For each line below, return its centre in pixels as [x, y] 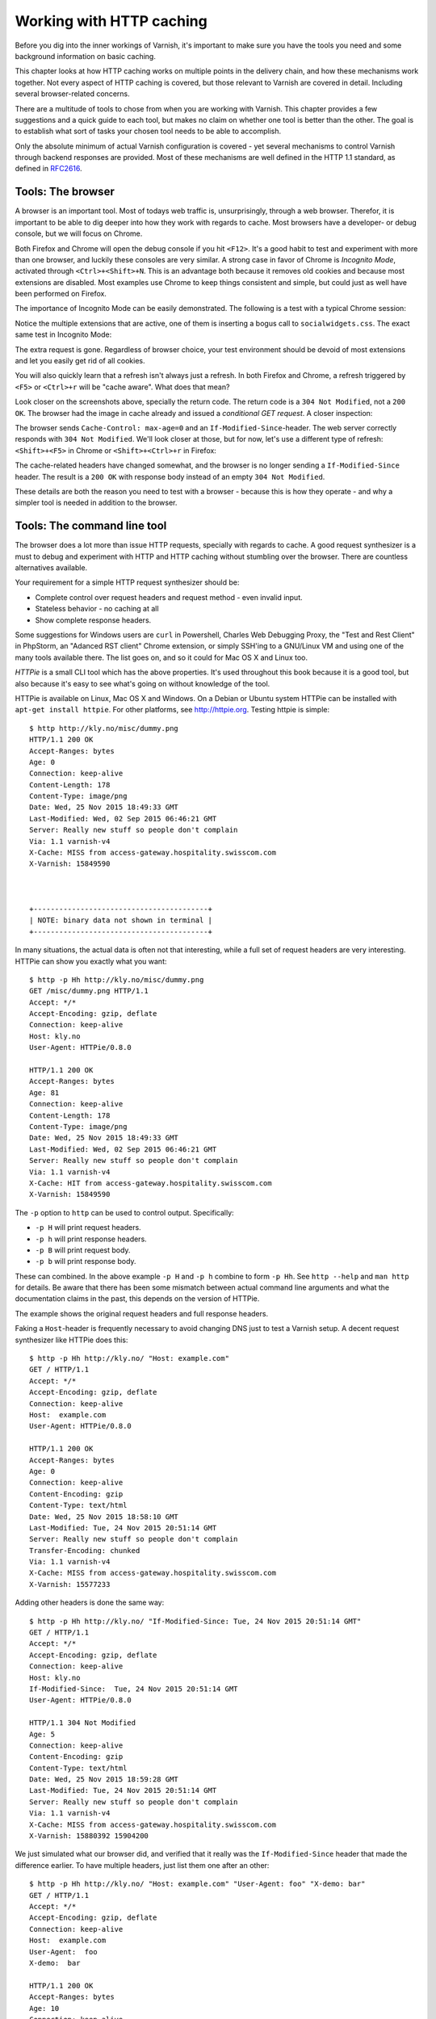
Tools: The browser [65, 192]
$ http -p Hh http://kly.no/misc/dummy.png [117, 980]
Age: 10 [44, 2008]
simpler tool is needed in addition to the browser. [96, 503]
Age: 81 [44, 1093]
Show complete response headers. [93, 620]
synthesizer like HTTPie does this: [71, 1340]
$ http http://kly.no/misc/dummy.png [104, 728]
